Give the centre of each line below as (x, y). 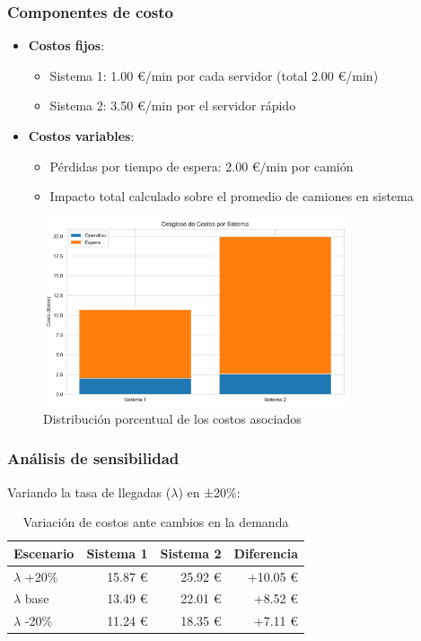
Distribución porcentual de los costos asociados (172, 418)
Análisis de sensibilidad (93, 458)
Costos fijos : (66, 45)
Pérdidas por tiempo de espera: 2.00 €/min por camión (202, 166)
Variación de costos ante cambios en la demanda (156, 522)
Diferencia (266, 553)
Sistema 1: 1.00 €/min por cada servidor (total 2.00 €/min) (214, 75)
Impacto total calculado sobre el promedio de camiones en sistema (232, 196)
